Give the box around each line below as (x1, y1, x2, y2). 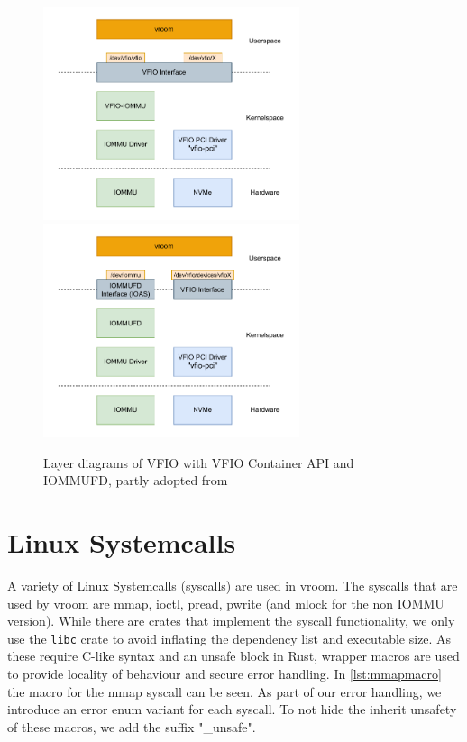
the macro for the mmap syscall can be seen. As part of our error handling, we (7, 682, 442, 701)
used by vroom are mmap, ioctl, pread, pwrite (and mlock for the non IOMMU (7, 593, 444, 612)
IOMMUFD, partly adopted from (43, 471, 228, 490)
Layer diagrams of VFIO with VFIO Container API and (43, 453, 354, 472)
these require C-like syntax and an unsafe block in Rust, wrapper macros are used (7, 646, 460, 665)
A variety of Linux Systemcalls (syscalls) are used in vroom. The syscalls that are (7, 576, 458, 594)
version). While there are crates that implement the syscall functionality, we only (7, 611, 455, 630)
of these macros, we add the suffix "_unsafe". (7, 717, 256, 736)
